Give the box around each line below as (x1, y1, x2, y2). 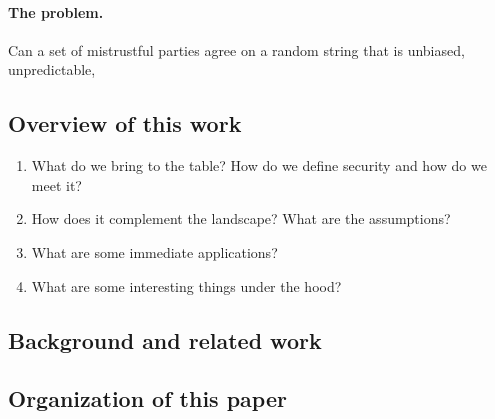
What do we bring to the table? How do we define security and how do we (31, 155, 487, 176)
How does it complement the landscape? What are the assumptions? (31, 208, 451, 229)
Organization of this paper (8, 383, 287, 414)
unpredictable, (8, 59, 96, 80)
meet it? (31, 174, 82, 195)
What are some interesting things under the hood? (31, 275, 342, 296)
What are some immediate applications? (31, 241, 278, 262)
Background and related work (8, 324, 322, 355)
